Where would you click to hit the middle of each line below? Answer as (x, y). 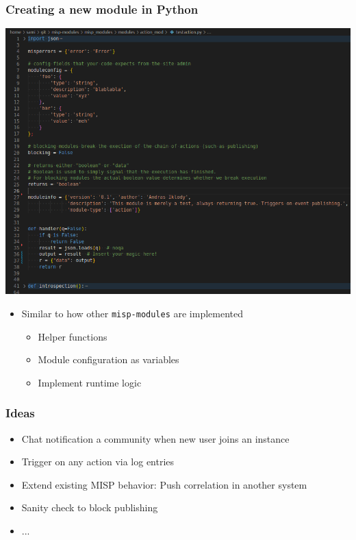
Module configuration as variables (109, 359)
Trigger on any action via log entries (98, 462)
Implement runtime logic (90, 382)
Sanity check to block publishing (90, 507)
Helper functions (73, 336)
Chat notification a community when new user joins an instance (155, 438)
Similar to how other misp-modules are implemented (132, 314)
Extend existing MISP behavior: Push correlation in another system (164, 484)
